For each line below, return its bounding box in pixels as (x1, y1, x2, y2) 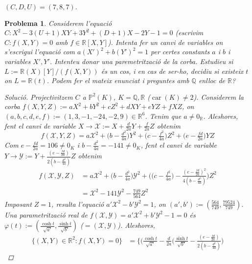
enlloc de (198, 75, 225, 86)
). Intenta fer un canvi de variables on (108, 37, 223, 47)
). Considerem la (193, 91, 244, 102)
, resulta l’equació (51, 198, 104, 209)
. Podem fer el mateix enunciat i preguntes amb (46, 75, 189, 86)
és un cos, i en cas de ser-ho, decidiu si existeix (101, 66, 244, 76)
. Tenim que (145, 110, 182, 121)
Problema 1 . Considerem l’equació (4, 18, 112, 28)
